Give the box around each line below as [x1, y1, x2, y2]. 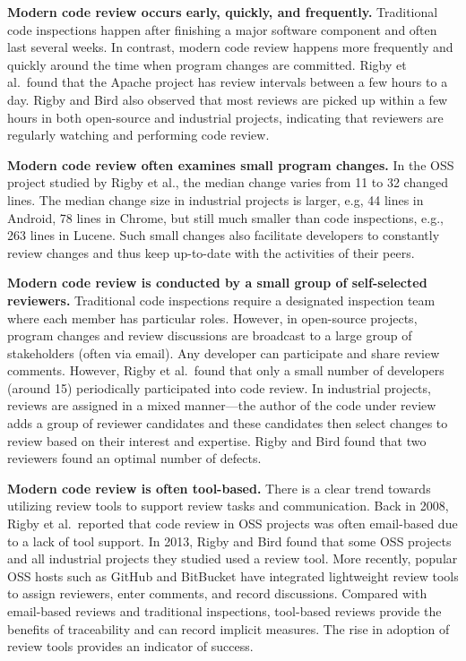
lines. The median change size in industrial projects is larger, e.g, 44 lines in [7, 190, 424, 209]
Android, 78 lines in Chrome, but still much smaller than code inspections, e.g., [7, 208, 444, 227]
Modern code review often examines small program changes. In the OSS [7, 155, 454, 174]
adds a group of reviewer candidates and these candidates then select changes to [7, 414, 448, 433]
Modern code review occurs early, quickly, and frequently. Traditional [7, 3, 438, 21]
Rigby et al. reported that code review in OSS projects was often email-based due [7, 514, 458, 533]
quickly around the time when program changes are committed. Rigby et [7, 55, 407, 73]
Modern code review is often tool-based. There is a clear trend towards [7, 478, 431, 497]
